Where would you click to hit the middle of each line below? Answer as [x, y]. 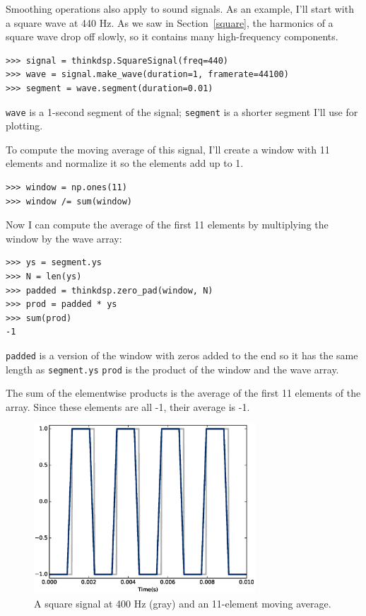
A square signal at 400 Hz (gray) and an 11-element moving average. [183, 604]
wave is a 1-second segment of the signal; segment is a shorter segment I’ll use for [182, 111]
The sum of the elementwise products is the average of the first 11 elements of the [183, 393]
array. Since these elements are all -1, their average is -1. [128, 406]
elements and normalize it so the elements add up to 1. [125, 163]
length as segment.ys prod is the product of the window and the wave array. [172, 369]
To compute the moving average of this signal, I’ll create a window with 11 [168, 149]
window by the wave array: [64, 238]
